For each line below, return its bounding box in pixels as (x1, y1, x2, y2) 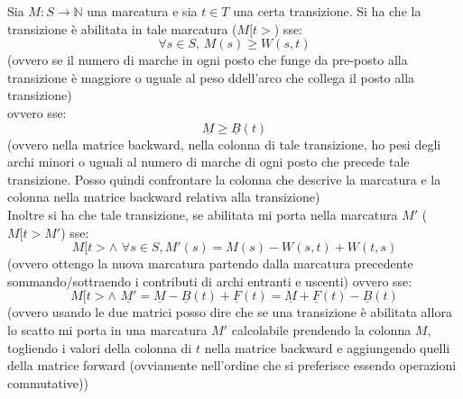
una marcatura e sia (87, 2, 198, 20)
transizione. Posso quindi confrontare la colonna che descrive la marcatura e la (7, 169, 441, 188)
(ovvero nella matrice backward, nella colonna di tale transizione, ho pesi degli (7, 134, 441, 153)
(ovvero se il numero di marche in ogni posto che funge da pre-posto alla (7, 50, 408, 69)
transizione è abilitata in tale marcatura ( (7, 19, 237, 38)
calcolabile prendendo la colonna (231, 320, 412, 339)
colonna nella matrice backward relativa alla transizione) (7, 187, 320, 206)
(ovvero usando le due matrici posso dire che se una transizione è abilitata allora (7, 303, 452, 322)
